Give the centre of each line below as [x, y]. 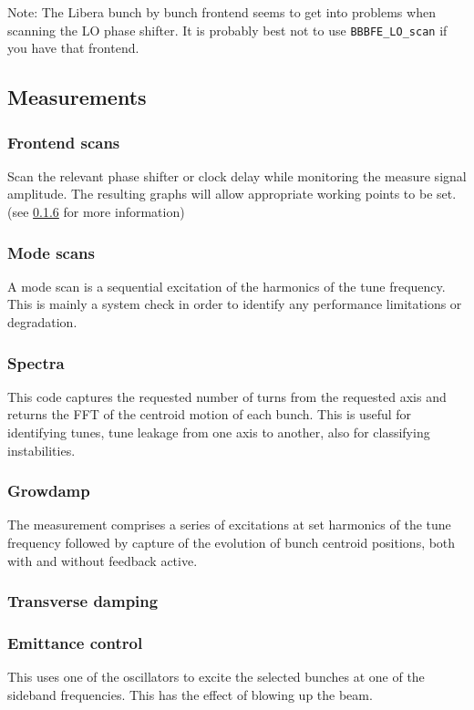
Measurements [77, 97]
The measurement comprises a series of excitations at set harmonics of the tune [229, 525]
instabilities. [41, 450]
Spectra [36, 362]
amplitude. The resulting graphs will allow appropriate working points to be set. [232, 194]
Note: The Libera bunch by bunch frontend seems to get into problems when [222, 12]
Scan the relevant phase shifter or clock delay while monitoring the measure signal [237, 175]
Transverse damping [83, 601]
